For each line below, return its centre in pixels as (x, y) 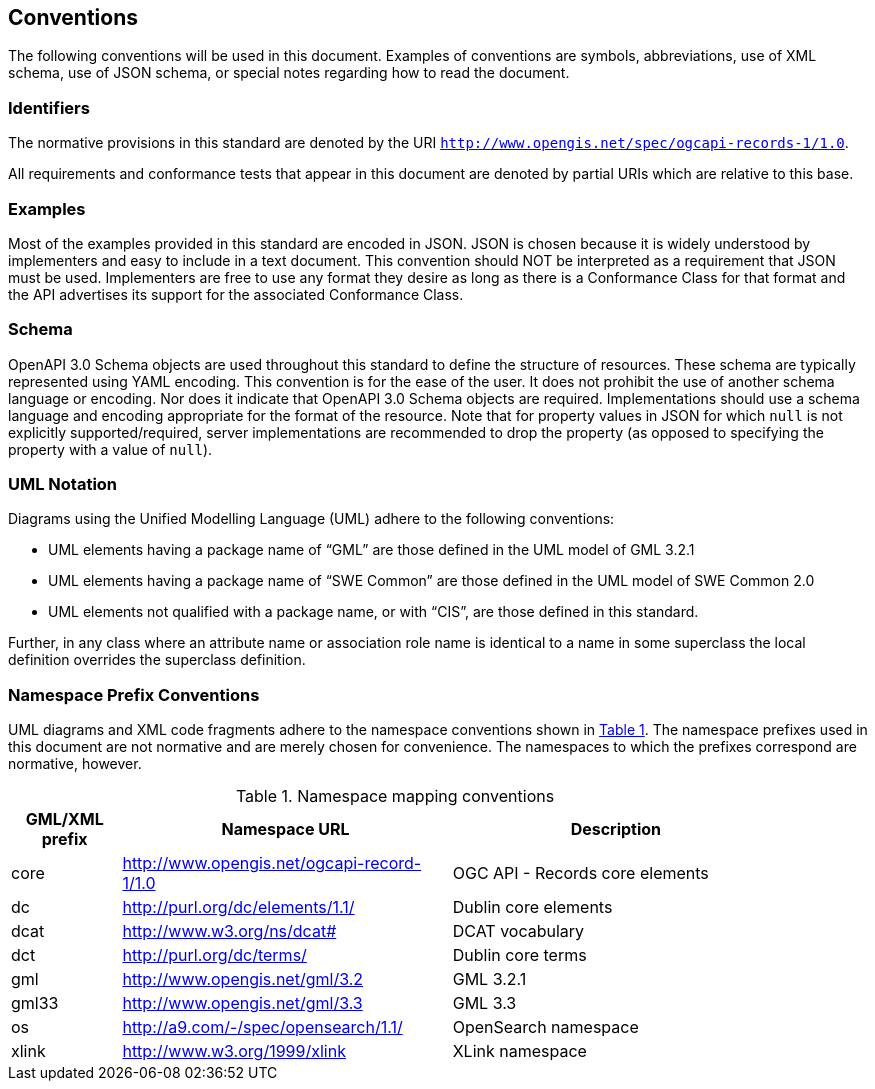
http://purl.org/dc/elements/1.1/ (238, 907)
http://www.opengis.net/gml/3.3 (242, 1003)
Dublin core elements (532, 907)
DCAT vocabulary (518, 931)
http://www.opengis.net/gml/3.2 (243, 979)
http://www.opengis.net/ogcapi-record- (272, 863)
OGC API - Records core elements (580, 873)
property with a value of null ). (110, 449)
